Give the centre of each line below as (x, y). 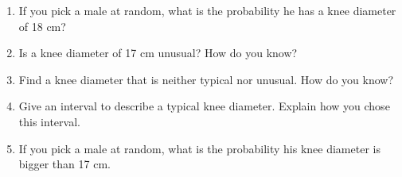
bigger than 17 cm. (64, 164)
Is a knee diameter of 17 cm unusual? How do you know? (158, 53)
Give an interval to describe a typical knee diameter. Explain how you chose (204, 106)
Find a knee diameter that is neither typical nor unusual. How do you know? (206, 79)
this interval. (49, 121)
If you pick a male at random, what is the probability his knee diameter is (199, 148)
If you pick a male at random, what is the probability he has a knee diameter (207, 10)
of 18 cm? (42, 26)
